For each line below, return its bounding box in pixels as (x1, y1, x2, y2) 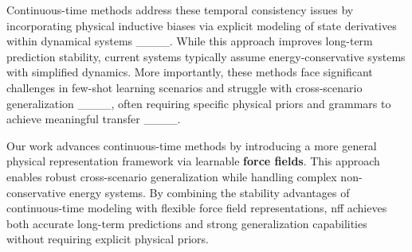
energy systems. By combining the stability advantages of (69, 184, 350, 200)
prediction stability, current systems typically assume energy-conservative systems (6, 48, 406, 64)
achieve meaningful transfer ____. (6, 110, 181, 127)
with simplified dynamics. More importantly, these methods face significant (6, 64, 373, 80)
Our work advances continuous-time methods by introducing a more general (6, 137, 377, 153)
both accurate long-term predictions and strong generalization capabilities (6, 215, 367, 231)
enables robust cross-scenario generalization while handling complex (6, 168, 337, 184)
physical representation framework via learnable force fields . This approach (6, 153, 380, 169)
